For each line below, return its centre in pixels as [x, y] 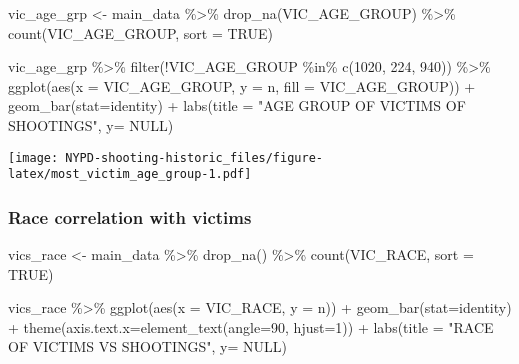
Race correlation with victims [130, 216]
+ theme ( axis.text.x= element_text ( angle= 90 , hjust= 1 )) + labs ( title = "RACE [251, 326]
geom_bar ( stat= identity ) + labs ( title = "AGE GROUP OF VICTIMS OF [237, 105]
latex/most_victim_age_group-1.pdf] [130, 174]
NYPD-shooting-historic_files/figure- [194, 157]
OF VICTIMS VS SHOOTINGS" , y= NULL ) [147, 346]
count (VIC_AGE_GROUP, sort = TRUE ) [141, 32]
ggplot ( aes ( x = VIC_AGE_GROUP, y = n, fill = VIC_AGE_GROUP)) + [242, 85]
